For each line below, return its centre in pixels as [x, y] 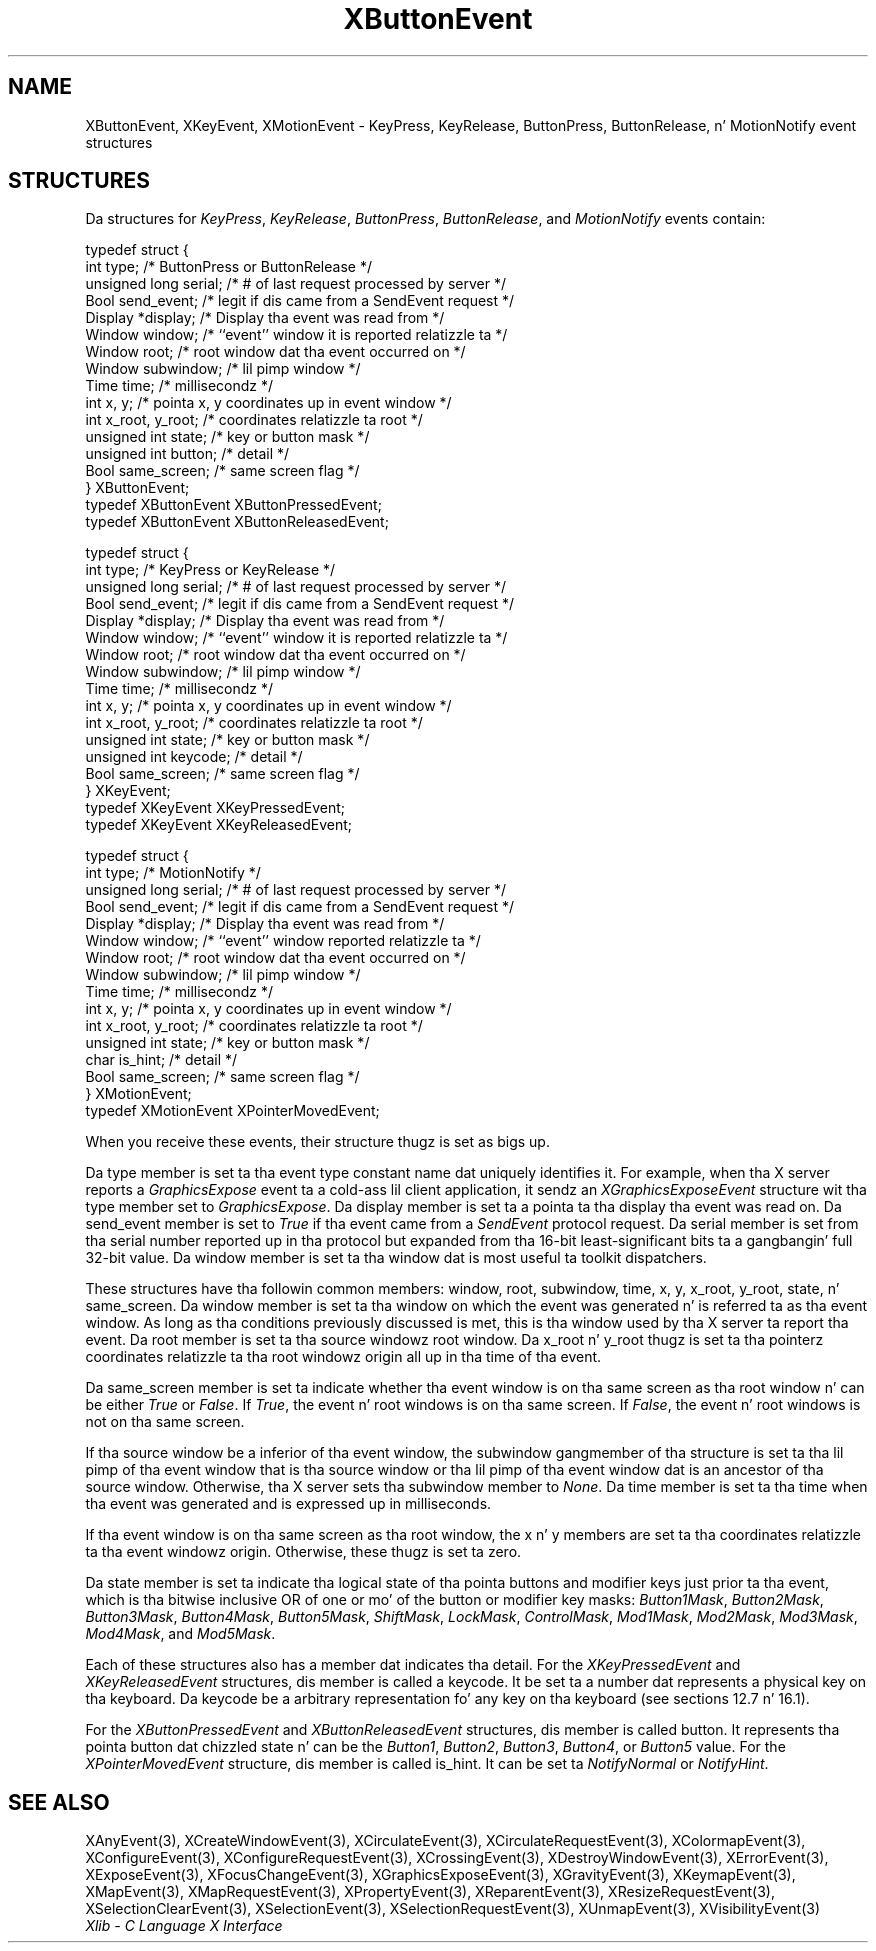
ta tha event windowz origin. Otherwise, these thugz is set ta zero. [303, 1552]
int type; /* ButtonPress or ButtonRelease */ [228, 267]
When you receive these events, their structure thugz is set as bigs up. [317, 1142]
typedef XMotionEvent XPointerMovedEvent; [232, 1111]
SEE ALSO [59, 1802]
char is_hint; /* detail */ [161, 1060]
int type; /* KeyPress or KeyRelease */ [210, 570]
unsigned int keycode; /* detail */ [194, 757]
